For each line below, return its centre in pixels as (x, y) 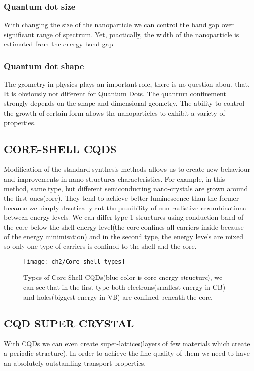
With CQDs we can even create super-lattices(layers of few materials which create (127, 343)
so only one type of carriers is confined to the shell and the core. (100, 246)
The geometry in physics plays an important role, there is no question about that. (127, 84)
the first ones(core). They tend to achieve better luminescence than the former (122, 198)
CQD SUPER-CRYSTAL (69, 323)
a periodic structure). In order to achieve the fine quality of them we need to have (127, 353)
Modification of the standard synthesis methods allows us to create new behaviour (127, 169)
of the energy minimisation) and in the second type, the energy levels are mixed (124, 236)
